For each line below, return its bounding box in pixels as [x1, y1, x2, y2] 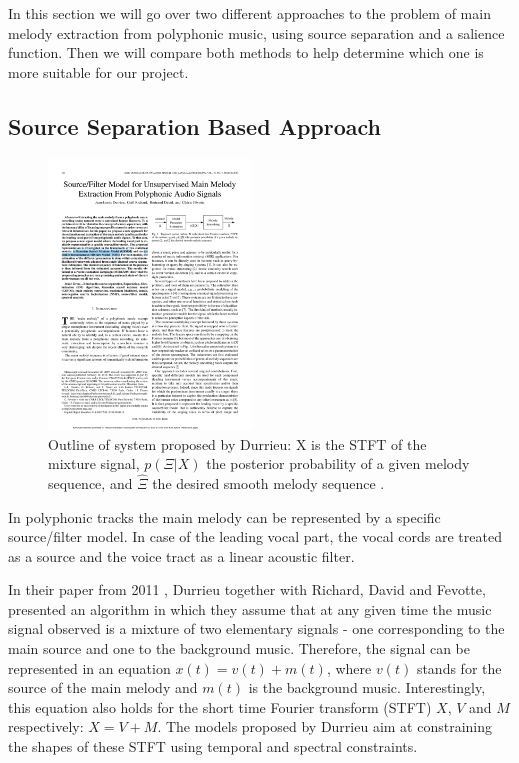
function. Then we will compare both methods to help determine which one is [8, 42, 484, 63]
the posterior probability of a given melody [206, 453, 470, 474]
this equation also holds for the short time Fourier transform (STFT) [8, 696, 432, 717]
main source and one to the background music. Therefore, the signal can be [8, 638, 470, 659]
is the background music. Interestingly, [248, 677, 486, 698]
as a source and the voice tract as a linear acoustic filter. [8, 545, 355, 566]
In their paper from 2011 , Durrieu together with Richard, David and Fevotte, [8, 579, 486, 600]
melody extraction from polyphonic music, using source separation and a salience [8, 22, 505, 43]
